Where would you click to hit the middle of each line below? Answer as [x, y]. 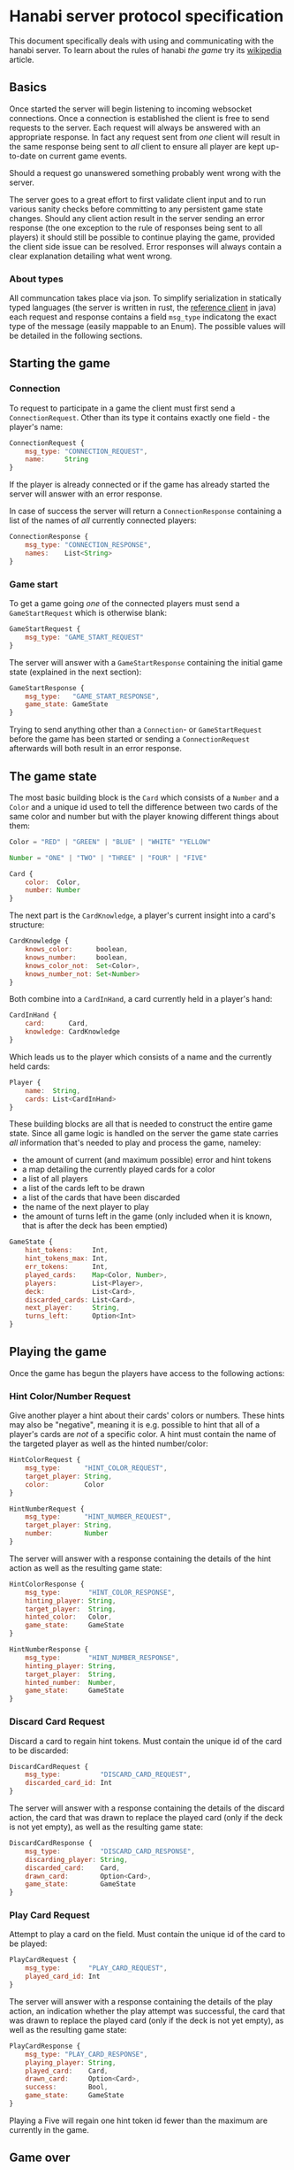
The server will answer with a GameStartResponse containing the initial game [146, 662]
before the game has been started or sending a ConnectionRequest [129, 739]
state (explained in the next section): [75, 672]
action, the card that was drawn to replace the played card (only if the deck [146, 1817]
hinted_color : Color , [69, 1617]
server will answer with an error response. [86, 494]
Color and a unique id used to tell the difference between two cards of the [143, 806]
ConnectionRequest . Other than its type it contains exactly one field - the [140, 417]
